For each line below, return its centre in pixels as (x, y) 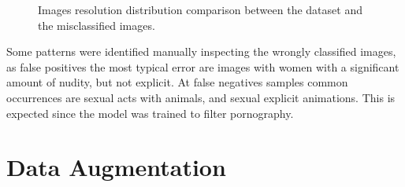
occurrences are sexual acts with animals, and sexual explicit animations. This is (201, 97)
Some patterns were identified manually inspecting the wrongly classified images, (201, 51)
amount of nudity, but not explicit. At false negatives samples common (177, 82)
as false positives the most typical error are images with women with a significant (203, 66)
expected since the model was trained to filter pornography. (150, 113)
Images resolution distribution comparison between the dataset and (200, 9)
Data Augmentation (116, 167)
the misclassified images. (97, 25)
